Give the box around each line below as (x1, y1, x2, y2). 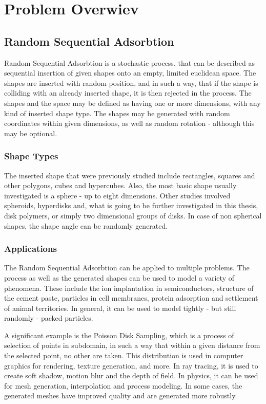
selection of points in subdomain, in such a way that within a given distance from (4, 340, 260, 351)
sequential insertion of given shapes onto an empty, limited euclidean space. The (4, 67, 256, 78)
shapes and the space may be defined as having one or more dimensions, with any (4, 97, 261, 108)
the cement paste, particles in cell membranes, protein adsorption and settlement (4, 292, 258, 303)
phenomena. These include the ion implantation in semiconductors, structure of (4, 282, 254, 293)
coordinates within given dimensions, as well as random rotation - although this (4, 118, 255, 128)
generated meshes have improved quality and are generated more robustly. (4, 390, 237, 401)
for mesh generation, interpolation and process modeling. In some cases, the (4, 380, 242, 391)
